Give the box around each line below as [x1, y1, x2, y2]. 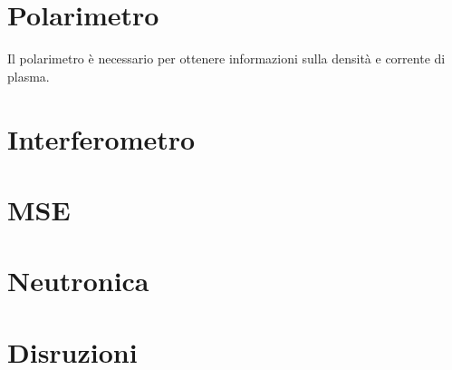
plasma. [7, 66, 50, 85]
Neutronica [7, 262, 149, 299]
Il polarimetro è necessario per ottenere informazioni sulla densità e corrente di [7, 49, 446, 68]
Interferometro [7, 120, 196, 157]
